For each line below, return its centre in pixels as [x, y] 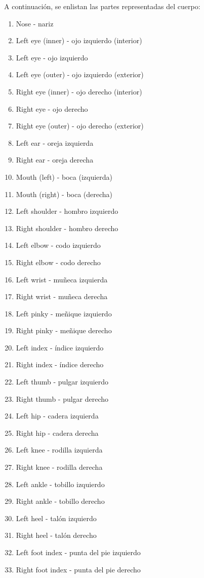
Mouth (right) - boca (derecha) [64, 194]
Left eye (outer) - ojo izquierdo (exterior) [80, 74]
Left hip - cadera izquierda [57, 416]
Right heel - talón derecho [56, 535]
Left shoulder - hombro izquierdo [67, 211]
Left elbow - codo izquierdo [58, 245]
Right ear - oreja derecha [55, 160]
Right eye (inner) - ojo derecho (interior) [79, 91]
